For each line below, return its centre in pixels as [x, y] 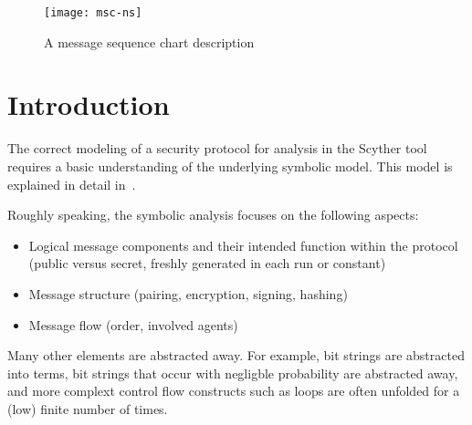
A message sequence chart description [149, 41]
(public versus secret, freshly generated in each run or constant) [207, 263]
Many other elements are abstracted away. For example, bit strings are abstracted [236, 355]
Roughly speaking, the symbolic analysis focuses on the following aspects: [213, 215]
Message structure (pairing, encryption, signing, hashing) [188, 293]
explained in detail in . [72, 184]
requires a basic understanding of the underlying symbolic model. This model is [230, 166]
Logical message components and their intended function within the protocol [243, 245]
